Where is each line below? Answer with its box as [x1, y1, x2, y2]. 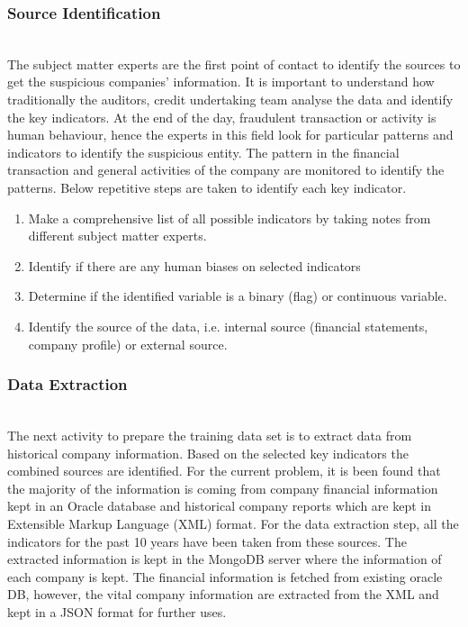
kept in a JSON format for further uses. [7, 602, 227, 621]
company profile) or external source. [28, 334, 228, 353]
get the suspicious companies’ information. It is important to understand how [7, 72, 435, 91]
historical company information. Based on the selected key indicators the [7, 443, 409, 462]
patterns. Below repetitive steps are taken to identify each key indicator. [7, 177, 407, 196]
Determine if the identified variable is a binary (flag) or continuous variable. [28, 286, 447, 305]
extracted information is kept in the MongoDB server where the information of [7, 550, 442, 568]
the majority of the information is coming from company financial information [7, 478, 438, 497]
